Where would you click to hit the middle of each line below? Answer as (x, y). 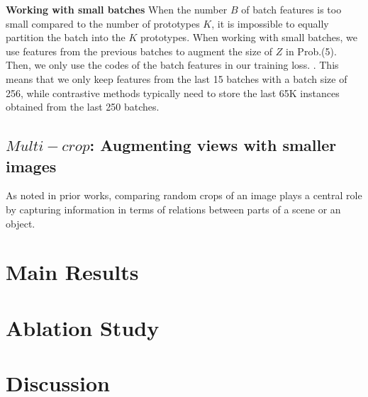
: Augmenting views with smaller (213, 145)
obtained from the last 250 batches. (83, 107)
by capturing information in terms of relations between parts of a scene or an (173, 209)
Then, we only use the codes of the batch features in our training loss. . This (172, 65)
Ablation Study (83, 327)
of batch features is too (291, 9)
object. (21, 223)
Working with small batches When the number (117, 9)
